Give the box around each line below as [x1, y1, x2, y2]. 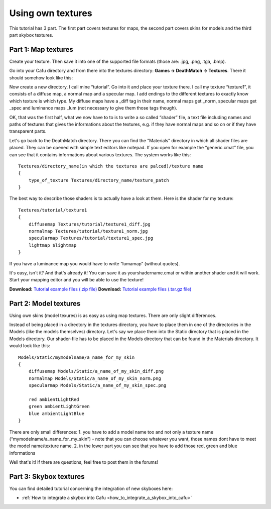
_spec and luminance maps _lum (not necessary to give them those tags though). [9, 105, 178, 111]
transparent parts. [9, 128, 47, 134]
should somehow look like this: [9, 74, 73, 80]
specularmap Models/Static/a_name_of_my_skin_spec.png [28, 382, 167, 388]
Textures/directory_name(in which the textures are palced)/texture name [18, 163, 204, 169]
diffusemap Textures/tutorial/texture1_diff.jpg [28, 221, 151, 227]
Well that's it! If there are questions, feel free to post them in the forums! [9, 459, 158, 465]
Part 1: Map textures [9, 45, 74, 54]
